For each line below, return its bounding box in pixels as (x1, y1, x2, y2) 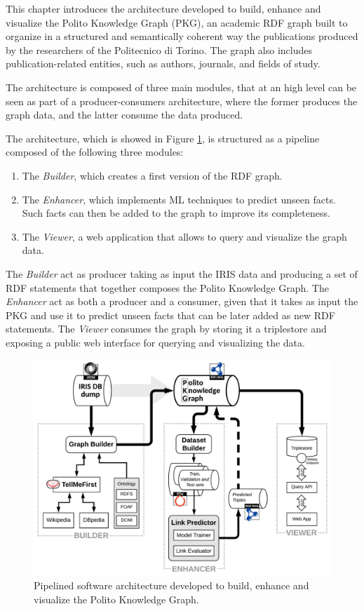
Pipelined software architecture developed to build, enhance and (34, 578, 309, 593)
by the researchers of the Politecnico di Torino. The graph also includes (6, 42, 313, 57)
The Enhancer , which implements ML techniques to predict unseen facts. (22, 192, 336, 206)
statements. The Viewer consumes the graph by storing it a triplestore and (6, 321, 327, 336)
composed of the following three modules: (6, 145, 184, 159)
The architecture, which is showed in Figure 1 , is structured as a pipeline (6, 130, 320, 145)
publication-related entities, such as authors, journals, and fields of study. (6, 56, 321, 71)
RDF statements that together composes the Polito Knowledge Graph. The (6, 280, 329, 295)
